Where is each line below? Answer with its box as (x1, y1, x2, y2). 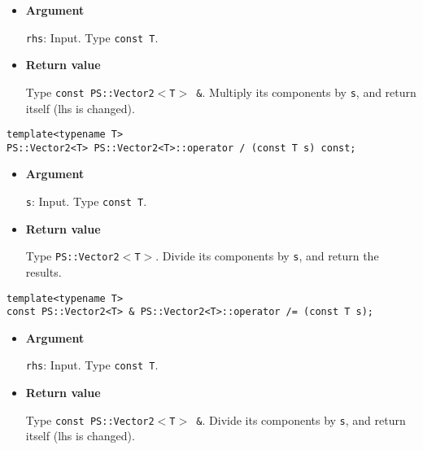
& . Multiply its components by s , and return (196, 83, 416, 100)
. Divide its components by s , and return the (155, 247, 379, 264)
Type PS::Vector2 (25, 247, 120, 264)
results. (25, 263, 62, 280)
